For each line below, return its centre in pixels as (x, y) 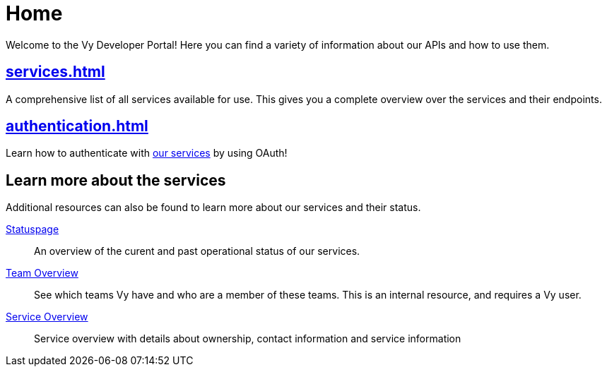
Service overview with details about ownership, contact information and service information (248, 339)
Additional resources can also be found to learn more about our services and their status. (213, 208)
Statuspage (33, 229)
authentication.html (77, 126)
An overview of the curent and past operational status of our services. (197, 251)
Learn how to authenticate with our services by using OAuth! (147, 153)
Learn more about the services (116, 180)
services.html (55, 72)
